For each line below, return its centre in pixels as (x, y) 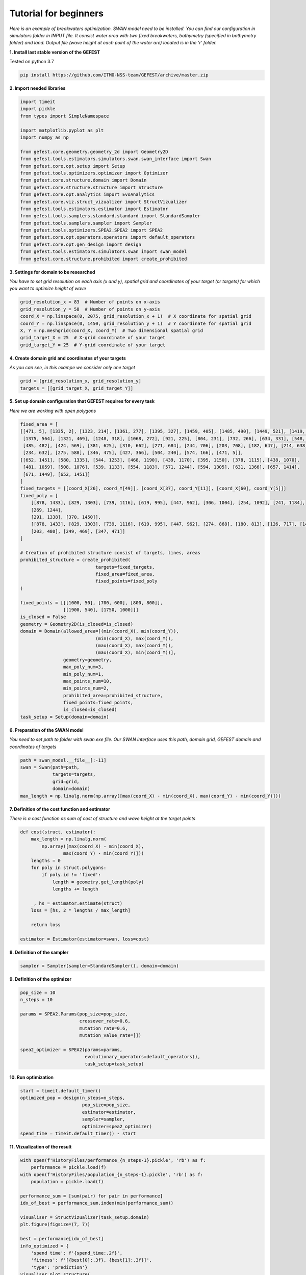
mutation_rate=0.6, (104, 1028)
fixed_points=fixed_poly (126, 581)
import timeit (38, 102)
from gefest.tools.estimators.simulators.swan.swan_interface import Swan (116, 159)
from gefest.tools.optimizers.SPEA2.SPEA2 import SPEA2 (92, 230)
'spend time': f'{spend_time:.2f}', (76, 1253)
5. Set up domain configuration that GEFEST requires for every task (82, 401)
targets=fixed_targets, (125, 567)
